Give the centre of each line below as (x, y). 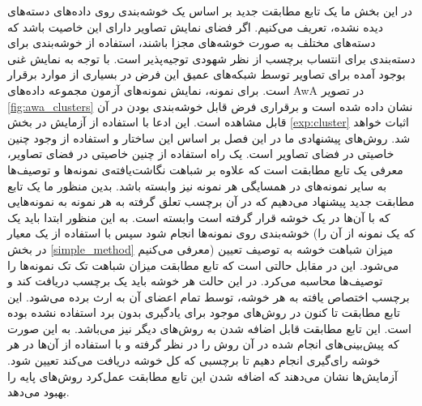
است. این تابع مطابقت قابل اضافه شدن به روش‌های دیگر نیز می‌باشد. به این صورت (209, 328)
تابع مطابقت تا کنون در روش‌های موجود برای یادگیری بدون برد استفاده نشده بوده (204, 312)
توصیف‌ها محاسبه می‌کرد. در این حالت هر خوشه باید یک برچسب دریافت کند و (195, 281)
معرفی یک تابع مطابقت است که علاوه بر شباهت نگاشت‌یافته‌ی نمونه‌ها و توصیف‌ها (205, 169)
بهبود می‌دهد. (38, 392)
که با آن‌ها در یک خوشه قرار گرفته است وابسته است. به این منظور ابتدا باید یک (199, 217)
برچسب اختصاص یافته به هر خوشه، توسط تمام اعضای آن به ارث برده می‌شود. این (209, 296)
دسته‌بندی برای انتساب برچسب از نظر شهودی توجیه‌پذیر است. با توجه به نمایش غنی (211, 58)
